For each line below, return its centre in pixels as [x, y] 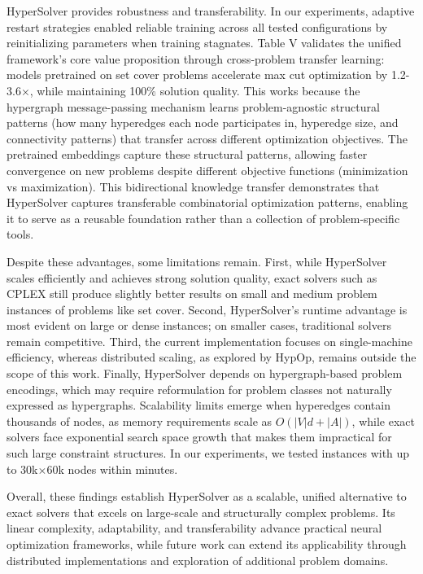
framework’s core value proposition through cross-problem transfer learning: [196, 58]
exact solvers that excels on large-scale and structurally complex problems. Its [201, 512]
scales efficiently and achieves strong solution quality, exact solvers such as [192, 277]
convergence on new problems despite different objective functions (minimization [207, 170]
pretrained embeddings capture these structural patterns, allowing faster [187, 154]
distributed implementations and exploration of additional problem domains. [198, 560]
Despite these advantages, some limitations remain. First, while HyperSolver [197, 261]
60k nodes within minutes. [112, 469]
